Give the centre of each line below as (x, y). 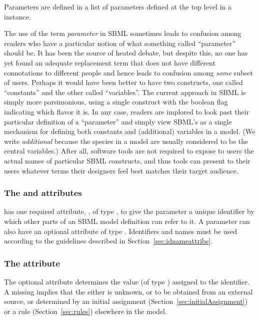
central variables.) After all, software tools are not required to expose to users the (129, 151)
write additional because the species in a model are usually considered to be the (126, 141)
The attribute (32, 263)
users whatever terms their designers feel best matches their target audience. (121, 170)
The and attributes (43, 193)
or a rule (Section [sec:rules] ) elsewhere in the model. (85, 311)
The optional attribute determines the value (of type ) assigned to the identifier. (127, 281)
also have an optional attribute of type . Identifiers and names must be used (120, 231)
